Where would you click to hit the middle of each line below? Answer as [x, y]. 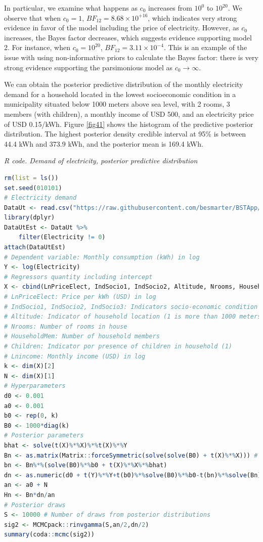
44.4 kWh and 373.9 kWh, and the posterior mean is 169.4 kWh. [104, 143]
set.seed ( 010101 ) [33, 188]
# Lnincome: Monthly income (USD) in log [75, 356]
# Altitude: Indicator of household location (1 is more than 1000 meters [133, 317]
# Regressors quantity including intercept [78, 277]
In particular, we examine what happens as [71, 8]
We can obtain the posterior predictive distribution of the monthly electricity [124, 84]
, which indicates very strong [192, 17]
